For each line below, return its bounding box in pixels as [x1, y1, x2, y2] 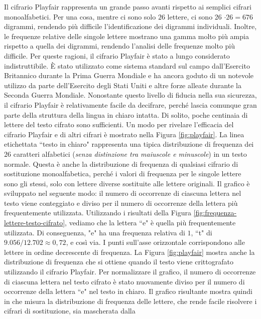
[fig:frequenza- [193, 207, 237, 218]
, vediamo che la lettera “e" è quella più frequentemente [65, 217, 236, 228]
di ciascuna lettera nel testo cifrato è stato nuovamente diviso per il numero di [4, 276, 245, 286]
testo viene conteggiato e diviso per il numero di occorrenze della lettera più [4, 197, 238, 208]
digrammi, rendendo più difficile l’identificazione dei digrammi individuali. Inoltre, [4, 21, 257, 32]
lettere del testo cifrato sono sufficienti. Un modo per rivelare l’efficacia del [4, 119, 234, 130]
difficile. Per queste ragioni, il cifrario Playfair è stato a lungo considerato [4, 50, 230, 61]
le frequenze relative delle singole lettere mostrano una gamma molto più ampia [4, 31, 249, 41]
